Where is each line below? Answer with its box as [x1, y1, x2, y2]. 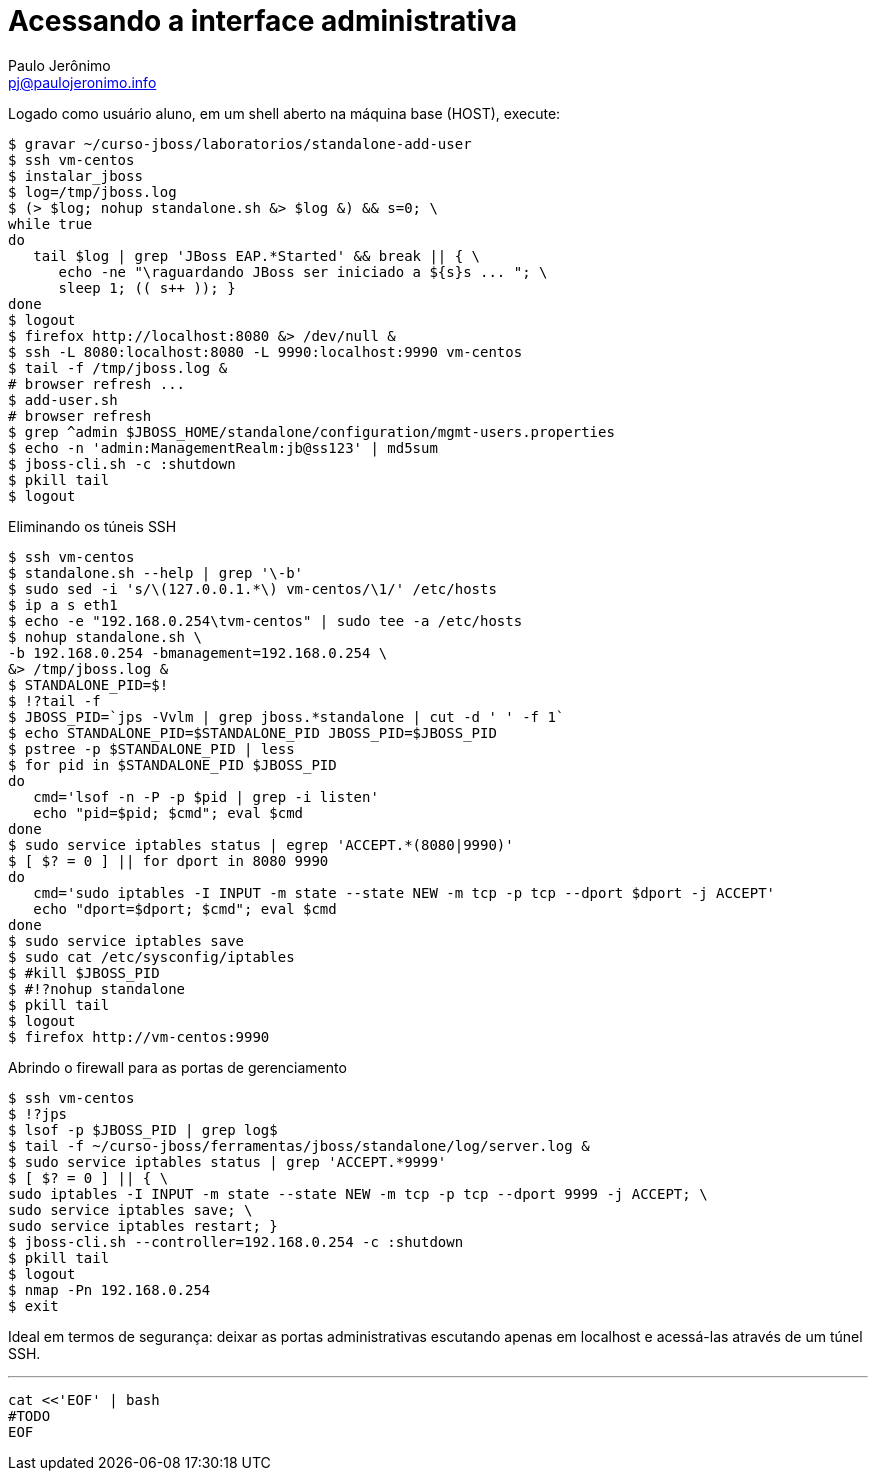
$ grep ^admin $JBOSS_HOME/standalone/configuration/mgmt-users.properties [8, 423, 615, 440]
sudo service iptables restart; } [8, 1217, 278, 1234]
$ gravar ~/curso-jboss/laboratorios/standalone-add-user [8, 135, 472, 152]
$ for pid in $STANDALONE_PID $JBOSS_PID [8, 756, 337, 773]
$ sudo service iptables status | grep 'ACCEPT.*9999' [8, 1153, 447, 1170]
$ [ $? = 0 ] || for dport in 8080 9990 [8, 852, 329, 869]
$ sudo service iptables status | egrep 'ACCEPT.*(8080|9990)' [8, 836, 514, 853]
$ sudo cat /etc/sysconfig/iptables [8, 948, 295, 965]
